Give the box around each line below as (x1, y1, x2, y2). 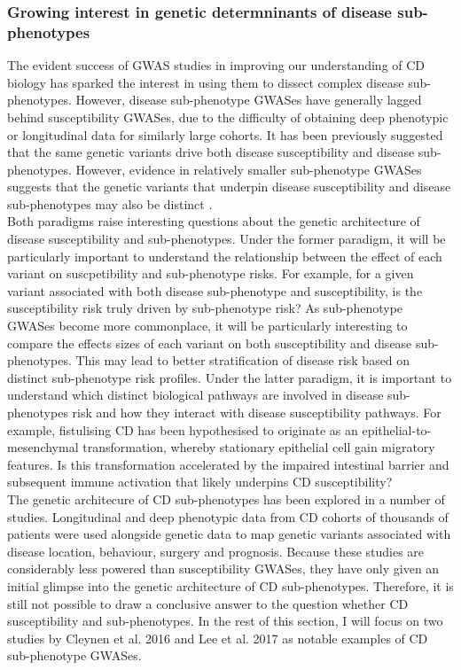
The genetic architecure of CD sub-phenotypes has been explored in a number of (7, 489, 445, 508)
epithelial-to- (362, 420, 432, 439)
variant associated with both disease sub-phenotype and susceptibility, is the (7, 281, 423, 300)
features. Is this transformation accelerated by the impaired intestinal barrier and (7, 455, 449, 473)
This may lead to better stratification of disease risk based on (75, 351, 410, 370)
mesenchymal (7, 438, 79, 456)
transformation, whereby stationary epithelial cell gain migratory (82, 438, 435, 456)
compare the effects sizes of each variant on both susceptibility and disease (7, 333, 412, 352)
